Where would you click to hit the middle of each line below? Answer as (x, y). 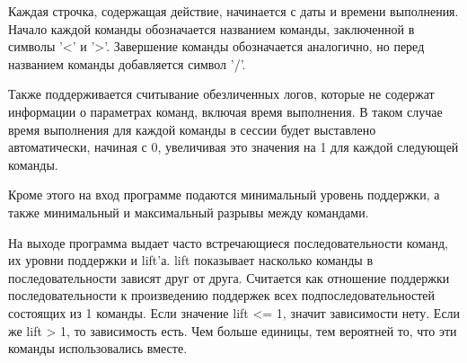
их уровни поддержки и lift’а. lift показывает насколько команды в (191, 260)
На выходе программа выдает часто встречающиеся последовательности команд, (228, 242)
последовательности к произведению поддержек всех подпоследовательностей (222, 295)
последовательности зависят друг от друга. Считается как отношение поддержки (229, 277)
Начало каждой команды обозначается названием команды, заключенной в (211, 28)
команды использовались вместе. (98, 348)
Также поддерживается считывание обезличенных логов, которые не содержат (221, 94)
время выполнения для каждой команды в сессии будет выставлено (192, 129)
